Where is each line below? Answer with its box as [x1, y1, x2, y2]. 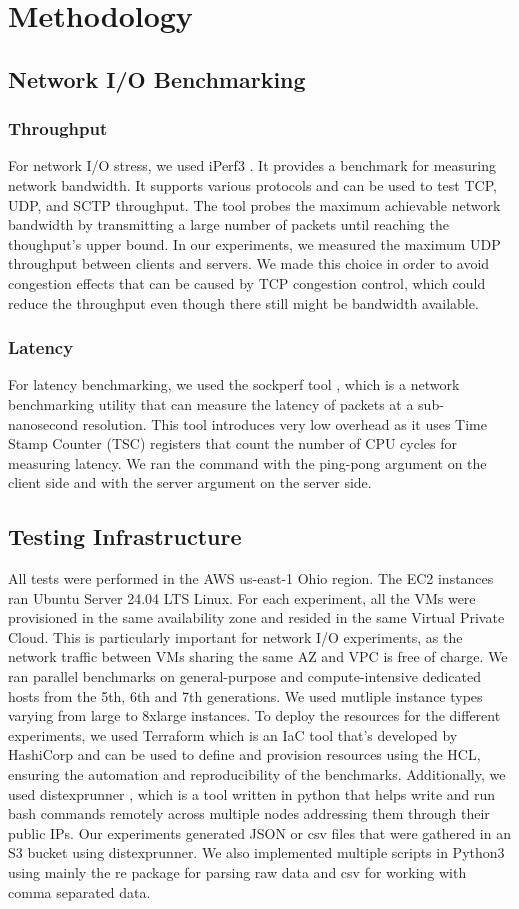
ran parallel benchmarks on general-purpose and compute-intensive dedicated [8, 666, 481, 687]
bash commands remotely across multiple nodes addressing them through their [8, 803, 490, 824]
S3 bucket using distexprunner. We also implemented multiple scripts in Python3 [8, 842, 505, 863]
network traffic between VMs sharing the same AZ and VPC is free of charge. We [8, 646, 508, 667]
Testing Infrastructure [8, 521, 242, 552]
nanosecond [8, 413, 79, 434]
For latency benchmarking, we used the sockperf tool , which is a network [8, 374, 460, 395]
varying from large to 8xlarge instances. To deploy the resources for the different [8, 705, 501, 726]
